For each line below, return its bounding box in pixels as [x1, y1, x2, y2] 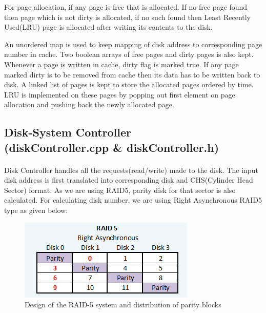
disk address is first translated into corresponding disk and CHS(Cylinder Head [4, 174, 253, 185]
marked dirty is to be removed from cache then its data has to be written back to [4, 69, 260, 80]
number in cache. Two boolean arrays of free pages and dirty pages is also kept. [4, 49, 254, 60]
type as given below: [4, 205, 68, 216]
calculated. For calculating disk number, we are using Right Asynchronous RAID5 [4, 194, 262, 205]
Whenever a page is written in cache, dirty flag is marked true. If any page [4, 58, 239, 69]
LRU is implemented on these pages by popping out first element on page [4, 89, 235, 100]
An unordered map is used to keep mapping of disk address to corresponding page [4, 38, 262, 49]
